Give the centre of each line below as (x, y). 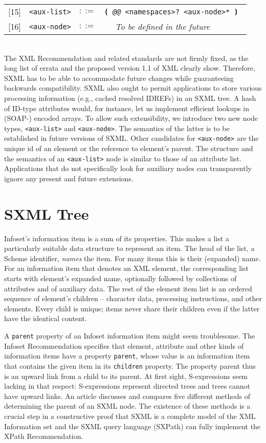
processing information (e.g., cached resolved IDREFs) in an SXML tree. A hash (130, 98)
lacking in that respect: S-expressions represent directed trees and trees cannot (127, 386)
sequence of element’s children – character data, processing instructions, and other (133, 298)
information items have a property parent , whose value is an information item (127, 356)
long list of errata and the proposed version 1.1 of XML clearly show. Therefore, (130, 68)
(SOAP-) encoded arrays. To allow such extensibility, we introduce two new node (131, 118)
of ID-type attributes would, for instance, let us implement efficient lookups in (127, 108)
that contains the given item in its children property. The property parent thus (130, 365)
